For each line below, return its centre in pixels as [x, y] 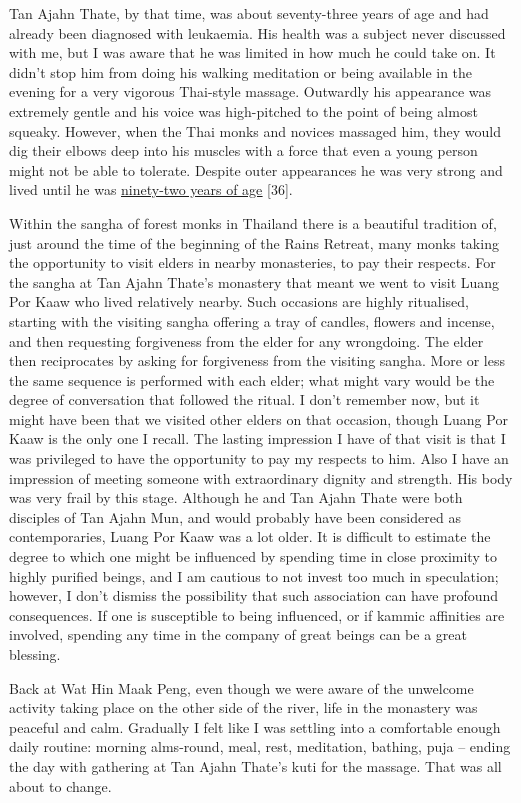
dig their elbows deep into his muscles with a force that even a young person [243, 150]
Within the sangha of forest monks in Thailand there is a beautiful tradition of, [253, 222]
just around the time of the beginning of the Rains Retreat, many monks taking [254, 242]
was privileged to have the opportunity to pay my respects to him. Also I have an [259, 458]
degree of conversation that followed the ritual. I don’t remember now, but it [244, 399]
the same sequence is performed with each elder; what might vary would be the [252, 379]
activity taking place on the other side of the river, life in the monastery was [243, 707]
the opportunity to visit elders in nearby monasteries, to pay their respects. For [252, 262]
